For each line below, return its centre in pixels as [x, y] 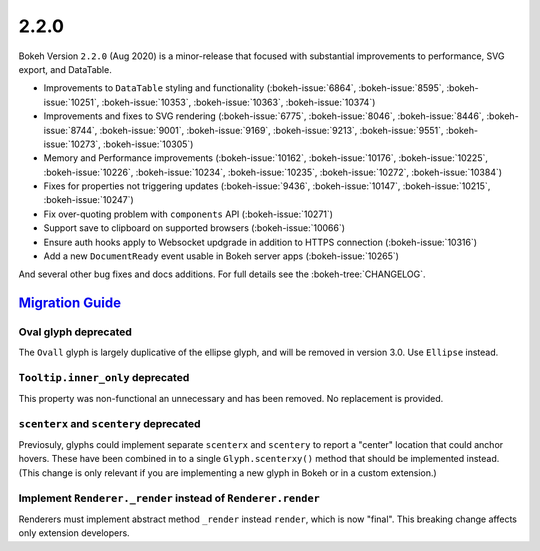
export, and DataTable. [65, 69]
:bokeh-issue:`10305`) [148, 144]
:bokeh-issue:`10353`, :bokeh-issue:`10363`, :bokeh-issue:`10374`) [238, 102]
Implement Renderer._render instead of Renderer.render [169, 498]
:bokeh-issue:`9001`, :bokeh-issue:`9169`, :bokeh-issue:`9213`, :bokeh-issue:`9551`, [271, 130]
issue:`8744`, [70, 130]
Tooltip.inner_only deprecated [104, 378]
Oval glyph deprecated [75, 332]
